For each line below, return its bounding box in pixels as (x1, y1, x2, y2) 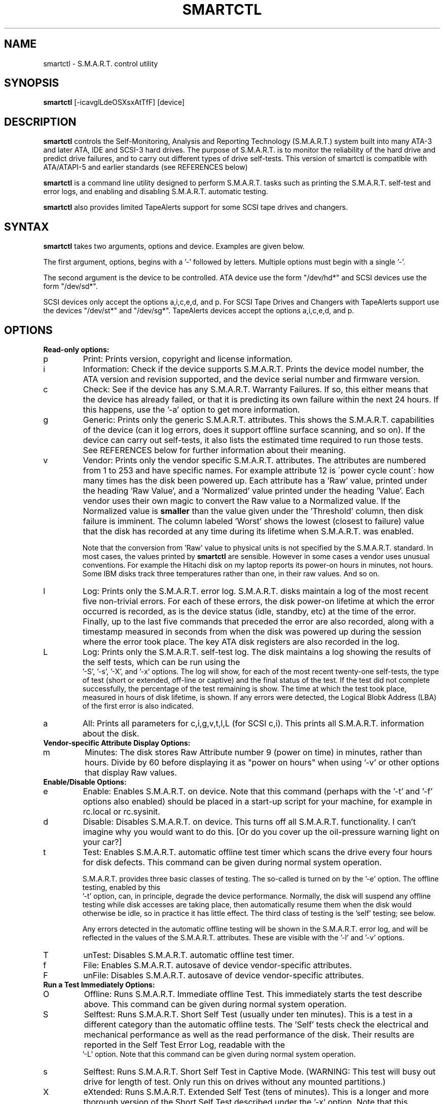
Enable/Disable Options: (43, 777, 127, 786)
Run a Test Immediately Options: (43, 980, 155, 989)
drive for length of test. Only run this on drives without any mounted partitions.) (83, 1076, 386, 1087)
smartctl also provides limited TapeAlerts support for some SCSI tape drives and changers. (43, 203, 348, 212)
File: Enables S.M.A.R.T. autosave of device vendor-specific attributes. (83, 960, 352, 970)
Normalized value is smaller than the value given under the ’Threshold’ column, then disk (83, 505, 423, 516)
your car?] (83, 836, 122, 847)
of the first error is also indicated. (82, 701, 194, 710)
